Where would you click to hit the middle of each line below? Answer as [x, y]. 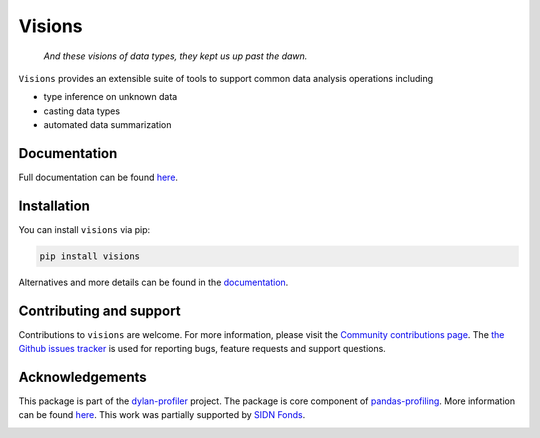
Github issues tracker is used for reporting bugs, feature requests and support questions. [202, 349]
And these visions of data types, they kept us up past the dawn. [175, 56]
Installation [54, 205]
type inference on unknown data [110, 97]
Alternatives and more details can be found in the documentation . [153, 282]
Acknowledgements [82, 377]
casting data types [81, 111]
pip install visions [89, 256]
